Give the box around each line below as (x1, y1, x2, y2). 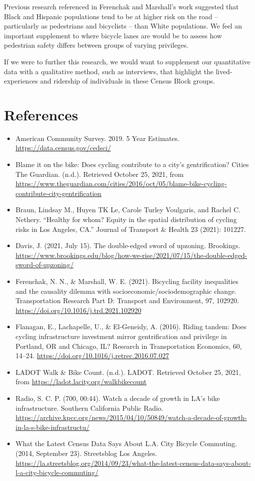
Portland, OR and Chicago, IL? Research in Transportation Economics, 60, (15, 340, 242, 351)
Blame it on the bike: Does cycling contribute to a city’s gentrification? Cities (15, 159, 249, 170)
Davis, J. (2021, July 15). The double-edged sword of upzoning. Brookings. (15, 240, 240, 251)
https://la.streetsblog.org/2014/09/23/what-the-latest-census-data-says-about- (15, 457, 251, 468)
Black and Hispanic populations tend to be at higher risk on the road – (4, 11, 218, 21)
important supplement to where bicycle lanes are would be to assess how (4, 30, 222, 40)
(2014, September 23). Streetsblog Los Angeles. (15, 448, 157, 458)
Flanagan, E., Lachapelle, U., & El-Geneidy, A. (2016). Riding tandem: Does (15, 321, 247, 332)
